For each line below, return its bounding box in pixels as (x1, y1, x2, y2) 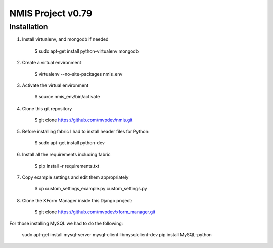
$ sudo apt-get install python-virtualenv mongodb (34, 48, 139, 54)
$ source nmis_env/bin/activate (34, 94, 100, 100)
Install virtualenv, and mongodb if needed (22, 36, 109, 42)
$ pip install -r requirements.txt (34, 163, 100, 169)
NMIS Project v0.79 (9, 8, 93, 19)
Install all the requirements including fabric (22, 152, 111, 158)
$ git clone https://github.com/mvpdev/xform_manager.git (34, 209, 156, 215)
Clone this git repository (22, 105, 72, 111)
